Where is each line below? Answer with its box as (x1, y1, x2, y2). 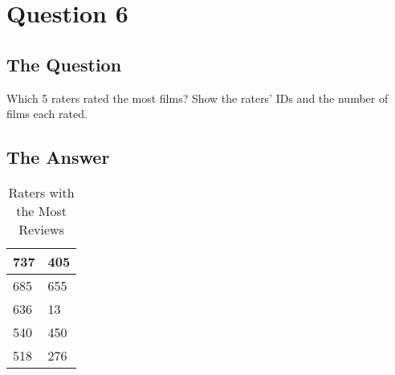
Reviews (18, 219, 64, 238)
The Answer (6, 145, 110, 169)
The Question (6, 51, 122, 76)
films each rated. (6, 105, 88, 122)
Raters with (8, 182, 75, 202)
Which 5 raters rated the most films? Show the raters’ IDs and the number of (6, 89, 389, 106)
